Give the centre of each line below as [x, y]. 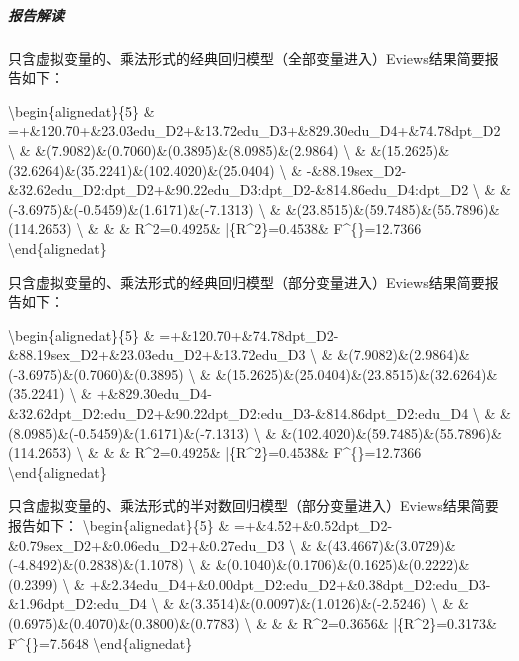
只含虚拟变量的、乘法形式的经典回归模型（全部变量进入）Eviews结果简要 [246, 57]
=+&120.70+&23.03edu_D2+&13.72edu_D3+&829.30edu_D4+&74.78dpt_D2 [254, 130]
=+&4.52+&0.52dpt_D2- [313, 525]
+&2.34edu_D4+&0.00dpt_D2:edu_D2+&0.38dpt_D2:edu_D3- [290, 583]
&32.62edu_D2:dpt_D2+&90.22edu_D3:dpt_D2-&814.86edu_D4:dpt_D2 [238, 189]
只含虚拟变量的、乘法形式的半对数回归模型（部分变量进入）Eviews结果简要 [253, 505]
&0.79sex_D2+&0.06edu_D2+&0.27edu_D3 [146, 544]
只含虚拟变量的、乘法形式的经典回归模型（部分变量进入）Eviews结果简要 [246, 281]
